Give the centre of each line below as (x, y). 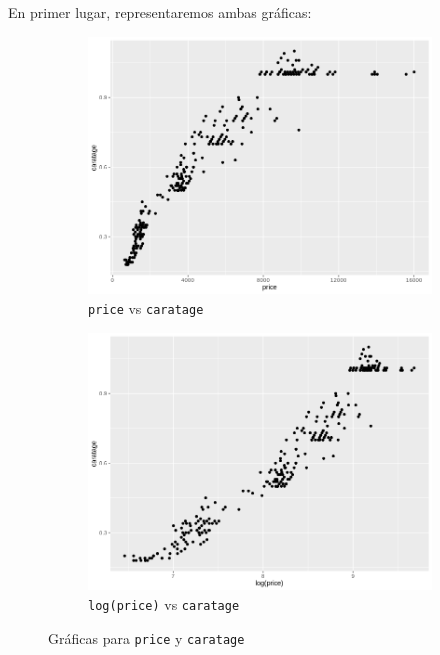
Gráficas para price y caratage (146, 637)
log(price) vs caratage (164, 603)
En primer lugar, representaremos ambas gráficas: (160, 12)
